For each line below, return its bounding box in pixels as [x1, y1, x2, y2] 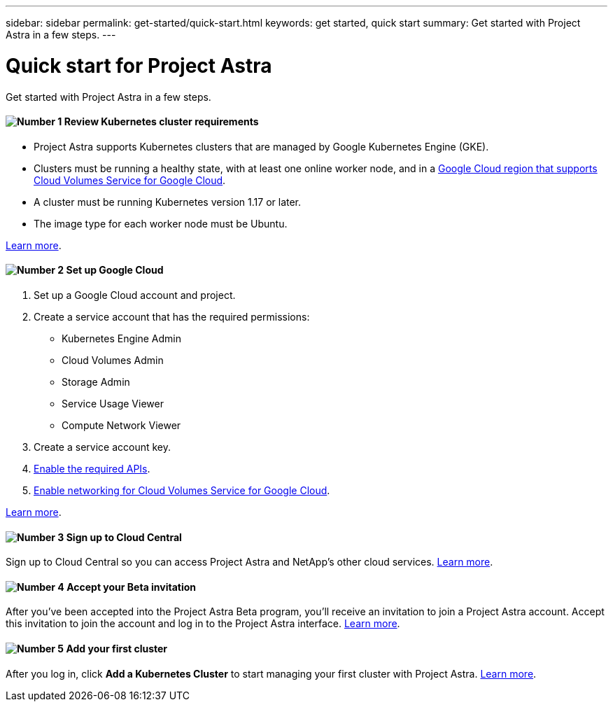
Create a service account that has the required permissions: [34, 310, 310, 323]
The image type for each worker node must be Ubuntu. [34, 217, 288, 230]
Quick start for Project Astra [6, 53, 272, 78]
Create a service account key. [34, 440, 171, 453]
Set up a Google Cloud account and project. [34, 288, 236, 301]
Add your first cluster [66, 642, 168, 654]
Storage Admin [62, 375, 130, 388]
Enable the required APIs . [34, 462, 150, 475]
